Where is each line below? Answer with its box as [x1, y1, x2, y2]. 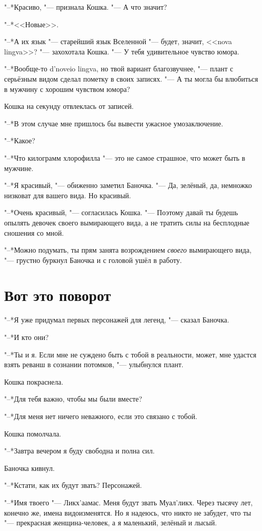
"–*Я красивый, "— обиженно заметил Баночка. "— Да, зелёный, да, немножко [4, 180, 252, 191]
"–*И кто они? [4, 332, 49, 342]
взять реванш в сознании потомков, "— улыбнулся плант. [4, 359, 184, 370]
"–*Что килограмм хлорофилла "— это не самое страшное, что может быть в [4, 152, 246, 163]
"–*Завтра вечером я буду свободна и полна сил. [4, 445, 155, 456]
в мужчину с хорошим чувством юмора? [4, 83, 130, 94]
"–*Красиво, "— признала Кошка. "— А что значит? [4, 2, 167, 12]
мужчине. [4, 162, 34, 173]
